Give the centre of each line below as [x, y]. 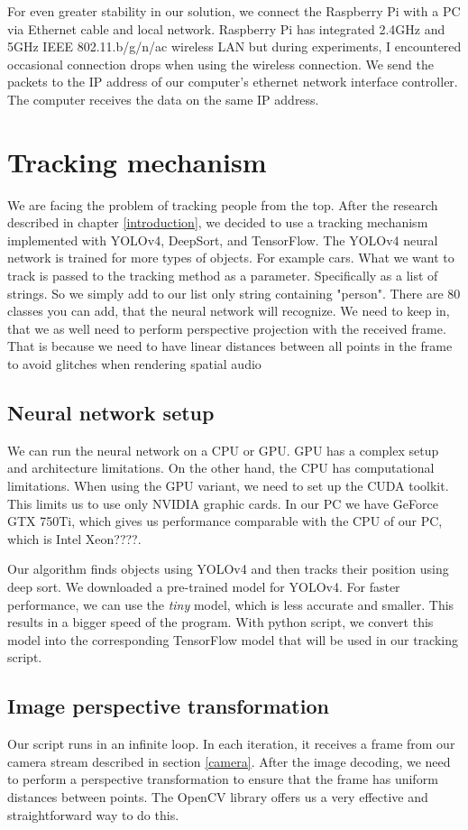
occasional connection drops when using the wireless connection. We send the [221, 64]
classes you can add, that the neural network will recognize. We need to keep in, [229, 311]
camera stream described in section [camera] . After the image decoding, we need [229, 761]
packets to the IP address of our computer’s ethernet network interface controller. [233, 82]
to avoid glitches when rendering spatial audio [134, 364]
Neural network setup [111, 413]
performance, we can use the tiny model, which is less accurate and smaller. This [231, 604]
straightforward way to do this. [93, 814]
